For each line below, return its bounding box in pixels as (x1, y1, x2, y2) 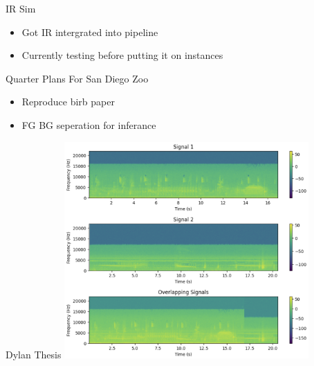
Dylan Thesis (6, 347, 62, 362)
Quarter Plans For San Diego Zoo (6, 71, 149, 85)
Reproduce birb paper (21, 94, 115, 109)
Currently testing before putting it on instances (21, 48, 223, 62)
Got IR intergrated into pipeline (21, 24, 158, 39)
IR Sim (6, 1, 36, 15)
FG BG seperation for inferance (21, 117, 156, 132)
